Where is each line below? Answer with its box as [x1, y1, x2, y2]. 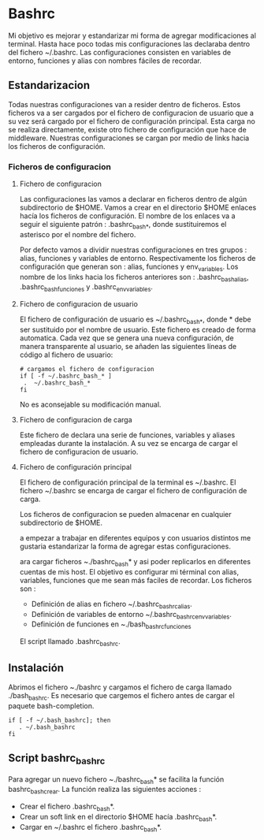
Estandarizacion [8, 79, 91, 92]
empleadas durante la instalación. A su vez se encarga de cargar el [19, 439, 238, 448]
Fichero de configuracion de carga [19, 415, 132, 425]
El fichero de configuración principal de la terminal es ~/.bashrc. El [19, 478, 236, 487]
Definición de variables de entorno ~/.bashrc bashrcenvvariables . [31, 609, 232, 621]
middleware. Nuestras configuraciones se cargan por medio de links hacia [8, 133, 250, 143]
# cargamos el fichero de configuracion [19, 366, 154, 374]
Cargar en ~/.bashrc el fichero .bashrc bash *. [19, 822, 162, 834]
